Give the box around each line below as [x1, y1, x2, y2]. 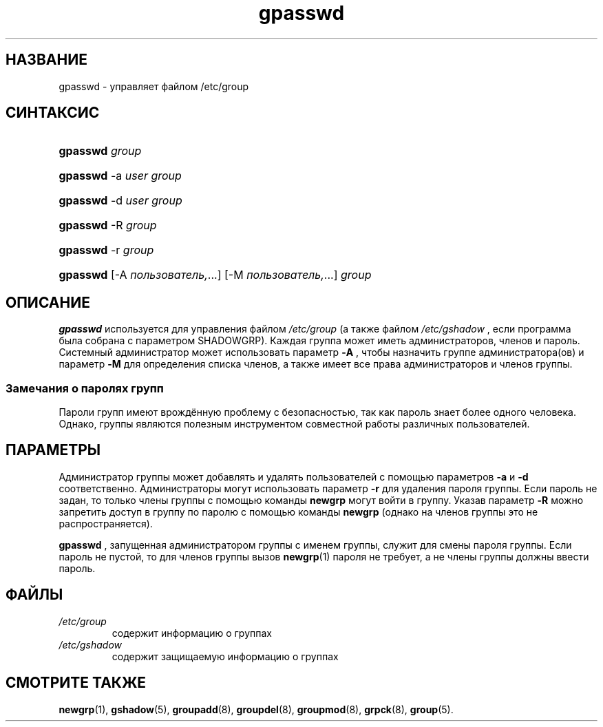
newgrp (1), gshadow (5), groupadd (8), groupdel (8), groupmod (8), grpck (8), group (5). [59, 703, 454, 715]
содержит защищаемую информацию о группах [112, 650, 339, 662]
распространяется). [59, 517, 153, 529]
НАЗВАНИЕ [6, 51, 87, 69]
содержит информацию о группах [112, 626, 272, 639]
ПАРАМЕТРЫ [6, 441, 101, 459]
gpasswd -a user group [59, 169, 182, 183]
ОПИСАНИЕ [6, 293, 90, 311]
